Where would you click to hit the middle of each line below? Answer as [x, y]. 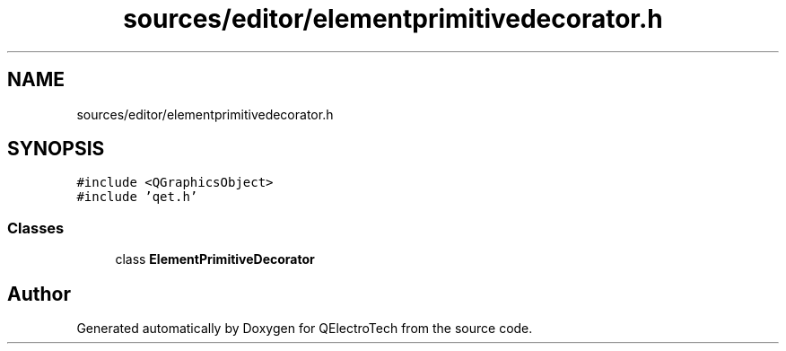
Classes [36, 228]
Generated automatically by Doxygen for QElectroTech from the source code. [305, 329]
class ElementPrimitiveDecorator [215, 259]
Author [39, 294]
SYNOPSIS [56, 149]
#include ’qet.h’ [137, 197]
